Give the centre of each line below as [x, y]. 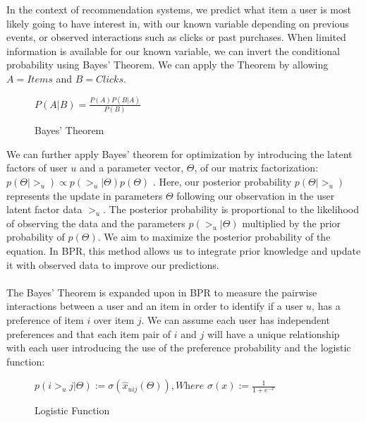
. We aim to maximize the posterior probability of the [214, 237]
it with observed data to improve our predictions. [113, 264]
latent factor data [44, 209]
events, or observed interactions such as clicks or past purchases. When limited [176, 37]
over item [114, 319]
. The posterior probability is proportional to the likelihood [231, 209]
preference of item [45, 319]
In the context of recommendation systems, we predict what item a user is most [179, 9]
